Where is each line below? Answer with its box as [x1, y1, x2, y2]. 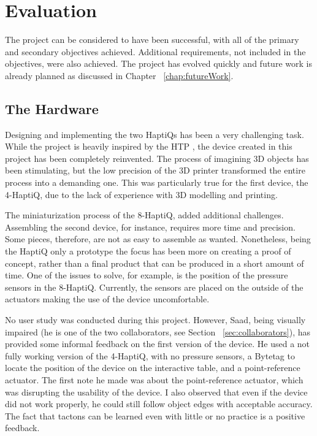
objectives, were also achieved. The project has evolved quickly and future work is [5, 57, 312, 70]
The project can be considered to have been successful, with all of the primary [5, 33, 299, 46]
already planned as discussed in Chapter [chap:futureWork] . [5, 69, 234, 82]
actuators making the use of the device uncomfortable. [5, 293, 210, 305]
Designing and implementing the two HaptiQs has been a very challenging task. [5, 128, 304, 140]
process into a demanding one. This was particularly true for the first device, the [5, 176, 308, 189]
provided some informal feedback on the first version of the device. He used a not [5, 337, 310, 350]
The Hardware [5, 99, 99, 118]
